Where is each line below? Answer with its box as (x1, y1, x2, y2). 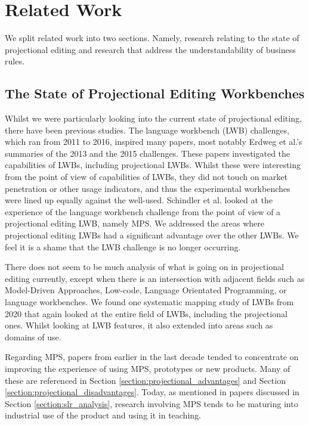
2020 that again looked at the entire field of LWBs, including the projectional (5, 307, 288, 319)
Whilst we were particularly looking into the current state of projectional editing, (5, 112, 302, 125)
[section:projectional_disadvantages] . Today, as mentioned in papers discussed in (5, 386, 299, 398)
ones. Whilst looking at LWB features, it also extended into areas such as (5, 319, 273, 331)
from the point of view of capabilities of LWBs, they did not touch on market (5, 170, 288, 183)
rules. (5, 55, 24, 67)
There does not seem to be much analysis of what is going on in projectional (5, 260, 284, 273)
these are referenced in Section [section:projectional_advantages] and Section (5, 374, 286, 386)
